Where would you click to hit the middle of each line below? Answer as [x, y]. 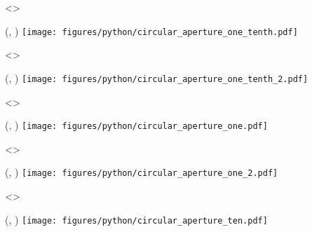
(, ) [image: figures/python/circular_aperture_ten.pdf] [136, 219]
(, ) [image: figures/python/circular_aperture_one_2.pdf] [142, 172]
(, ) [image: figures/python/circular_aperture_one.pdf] [136, 125]
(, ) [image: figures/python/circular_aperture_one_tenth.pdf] [151, 30]
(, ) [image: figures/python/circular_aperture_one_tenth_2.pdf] [157, 77]
